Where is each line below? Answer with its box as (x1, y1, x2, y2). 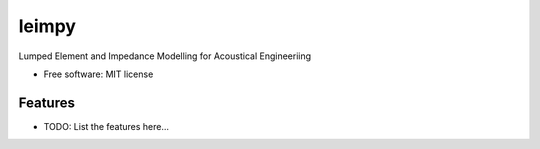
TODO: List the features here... (43, 120, 170, 132)
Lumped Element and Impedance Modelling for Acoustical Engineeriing (18, 50, 312, 62)
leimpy (18, 15, 77, 37)
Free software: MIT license (43, 68, 154, 80)
